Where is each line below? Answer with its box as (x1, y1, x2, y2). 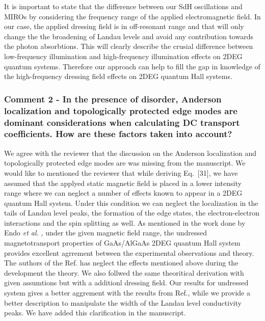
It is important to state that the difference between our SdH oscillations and (4, 1, 243, 11)
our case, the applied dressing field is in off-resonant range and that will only (4, 21, 244, 32)
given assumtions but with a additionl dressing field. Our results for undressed (4, 277, 249, 288)
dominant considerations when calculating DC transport (4, 116, 240, 128)
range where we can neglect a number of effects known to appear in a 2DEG (4, 188, 243, 198)
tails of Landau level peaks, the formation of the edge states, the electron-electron (4, 207, 260, 218)
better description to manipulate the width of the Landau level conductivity (4, 297, 242, 308)
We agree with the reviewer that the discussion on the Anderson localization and (4, 147, 257, 158)
